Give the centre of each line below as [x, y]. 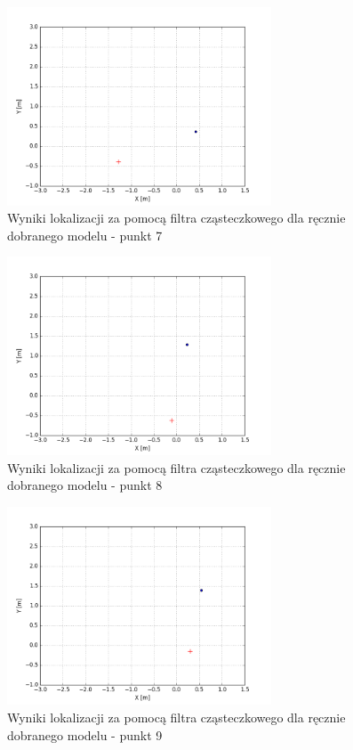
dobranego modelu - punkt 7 [85, 235]
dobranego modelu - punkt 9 [85, 734]
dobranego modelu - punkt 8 [85, 485]
